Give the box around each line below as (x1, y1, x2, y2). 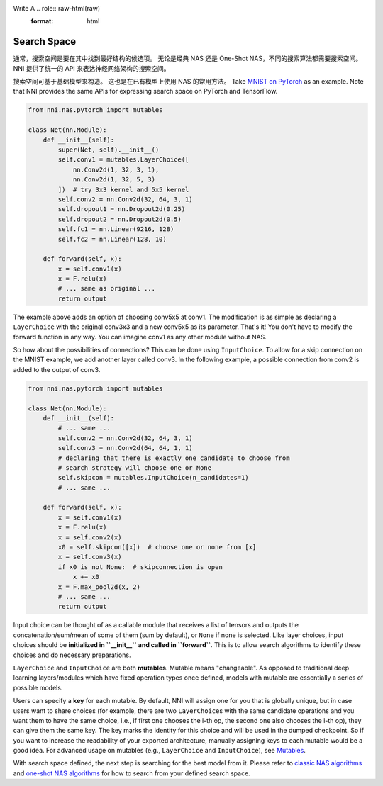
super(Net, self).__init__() (57, 146, 160, 154)
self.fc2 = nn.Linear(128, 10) (57, 235, 167, 243)
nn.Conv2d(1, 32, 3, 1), (72, 165, 160, 174)
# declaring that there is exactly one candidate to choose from (57, 454, 290, 462)
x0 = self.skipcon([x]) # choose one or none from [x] (57, 543, 257, 551)
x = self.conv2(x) (57, 533, 122, 541)
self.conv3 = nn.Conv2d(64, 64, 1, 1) (57, 444, 193, 452)
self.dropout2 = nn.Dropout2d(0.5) (57, 215, 182, 223)
